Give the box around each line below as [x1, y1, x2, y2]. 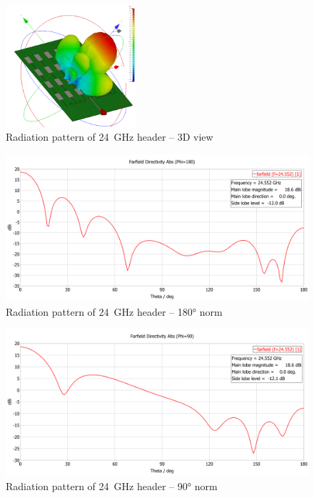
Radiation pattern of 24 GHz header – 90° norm [6, 479, 218, 494]
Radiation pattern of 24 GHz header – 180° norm [6, 304, 223, 319]
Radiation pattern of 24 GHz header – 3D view [6, 129, 213, 144]
